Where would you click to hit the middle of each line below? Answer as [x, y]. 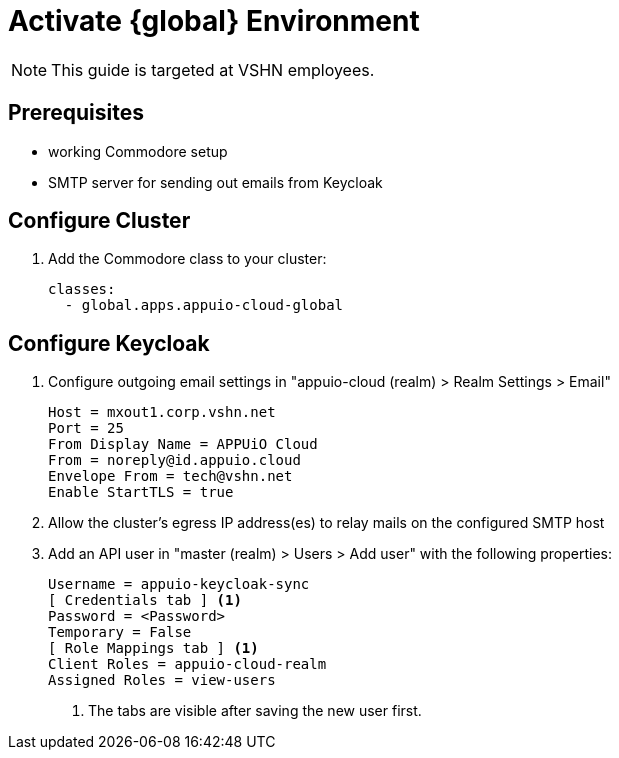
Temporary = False [120, 632]
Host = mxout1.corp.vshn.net [162, 412]
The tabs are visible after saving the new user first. [255, 711]
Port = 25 [86, 428]
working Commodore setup [138, 151]
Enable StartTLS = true [141, 492]
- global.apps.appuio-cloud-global [204, 305]
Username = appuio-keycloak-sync [179, 584]
